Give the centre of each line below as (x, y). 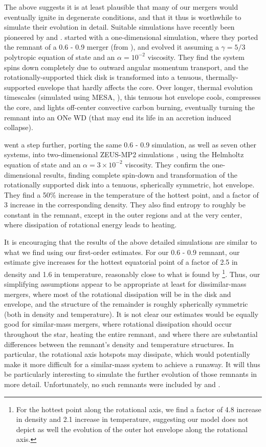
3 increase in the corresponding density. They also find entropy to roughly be (125, 205)
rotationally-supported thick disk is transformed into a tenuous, (104, 77)
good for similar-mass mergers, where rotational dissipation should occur (118, 324)
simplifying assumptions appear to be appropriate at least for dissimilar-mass (125, 284)
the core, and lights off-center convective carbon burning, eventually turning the (129, 107)
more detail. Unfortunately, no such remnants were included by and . (112, 384)
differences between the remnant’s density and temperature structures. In (119, 344)
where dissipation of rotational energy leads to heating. (91, 225)
